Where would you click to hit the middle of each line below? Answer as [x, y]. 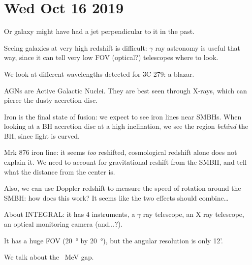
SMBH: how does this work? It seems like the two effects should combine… [116, 197]
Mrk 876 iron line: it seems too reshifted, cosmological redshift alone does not [121, 152]
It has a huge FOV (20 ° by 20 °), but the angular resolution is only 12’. [114, 240]
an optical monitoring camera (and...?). [63, 224]
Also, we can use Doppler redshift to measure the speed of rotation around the [123, 188]
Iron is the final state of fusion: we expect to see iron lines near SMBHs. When [123, 116]
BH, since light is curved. [42, 135]
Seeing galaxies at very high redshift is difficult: [76, 47]
